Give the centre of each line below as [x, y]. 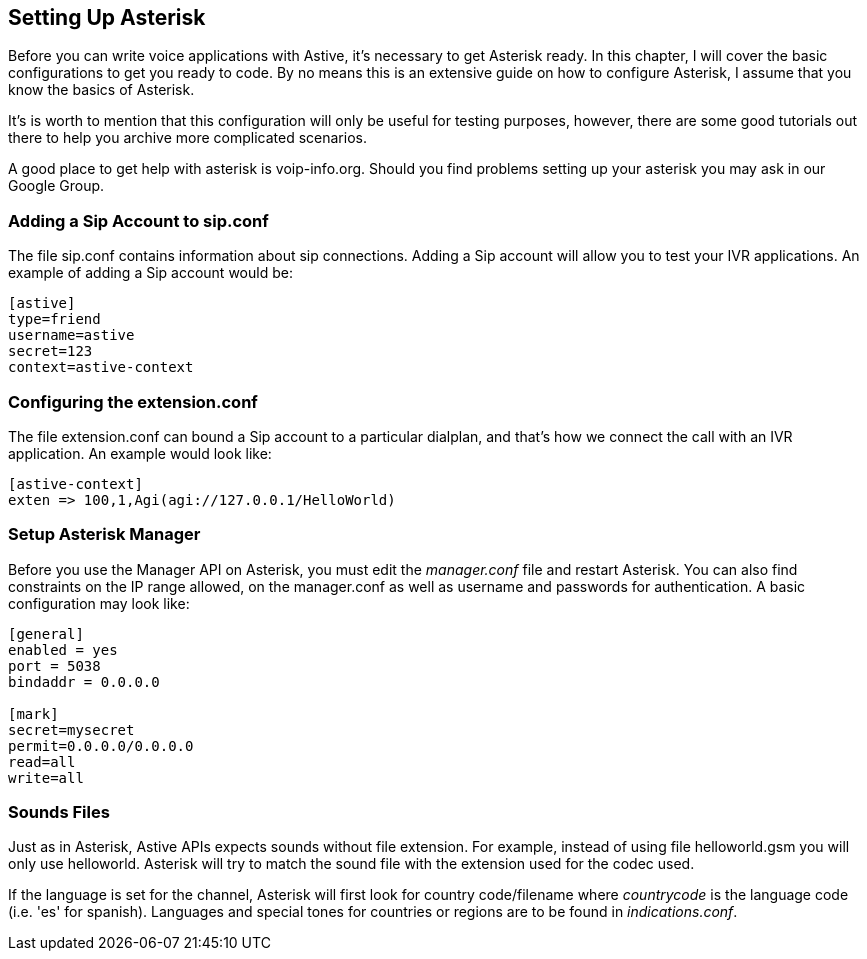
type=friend [54, 319]
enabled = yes [63, 649]
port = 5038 [54, 665]
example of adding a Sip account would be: [150, 273]
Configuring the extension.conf [133, 401]
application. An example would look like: [140, 453]
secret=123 [50, 351]
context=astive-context [101, 367]
